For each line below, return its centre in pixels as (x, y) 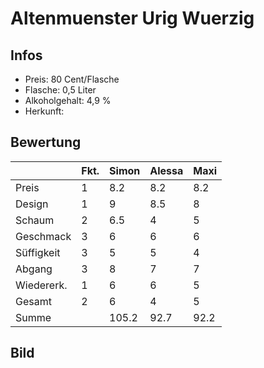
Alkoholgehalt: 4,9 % (68, 100)
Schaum (35, 220)
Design (32, 204)
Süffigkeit (38, 252)
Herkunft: (44, 111)
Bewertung (46, 142)
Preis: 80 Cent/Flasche (72, 79)
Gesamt (33, 301)
